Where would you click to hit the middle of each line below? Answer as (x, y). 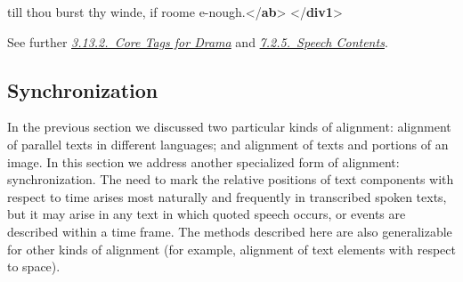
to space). (34, 266)
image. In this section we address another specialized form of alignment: (203, 161)
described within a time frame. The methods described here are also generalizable (230, 231)
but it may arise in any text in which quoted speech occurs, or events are (207, 214)
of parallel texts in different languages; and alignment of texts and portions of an (228, 144)
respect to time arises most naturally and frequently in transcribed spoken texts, (227, 196)
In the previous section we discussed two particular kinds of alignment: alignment (229, 127)
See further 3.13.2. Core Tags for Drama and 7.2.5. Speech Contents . (198, 41)
